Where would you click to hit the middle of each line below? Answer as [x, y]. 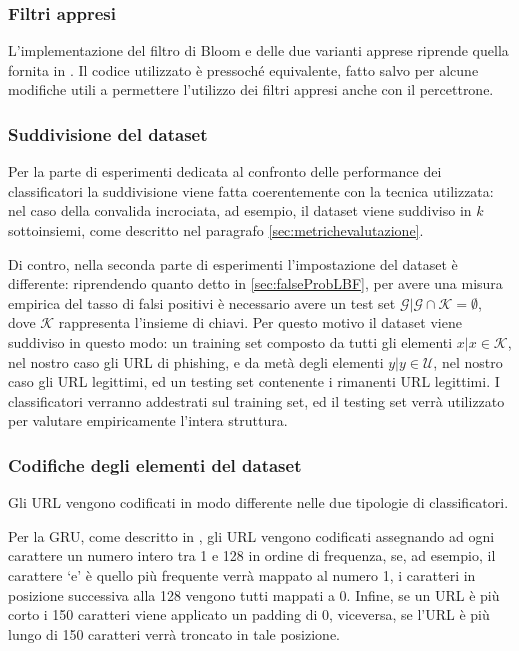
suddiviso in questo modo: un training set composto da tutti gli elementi [230, 341]
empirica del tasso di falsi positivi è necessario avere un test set [202, 302]
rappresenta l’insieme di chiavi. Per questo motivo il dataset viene [260, 322]
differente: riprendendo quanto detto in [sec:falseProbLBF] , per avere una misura [255, 283]
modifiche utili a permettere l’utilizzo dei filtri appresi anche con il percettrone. [251, 89]
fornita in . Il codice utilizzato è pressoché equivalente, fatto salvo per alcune [243, 69]
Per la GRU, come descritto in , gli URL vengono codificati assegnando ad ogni [251, 535]
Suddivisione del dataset [108, 133]
